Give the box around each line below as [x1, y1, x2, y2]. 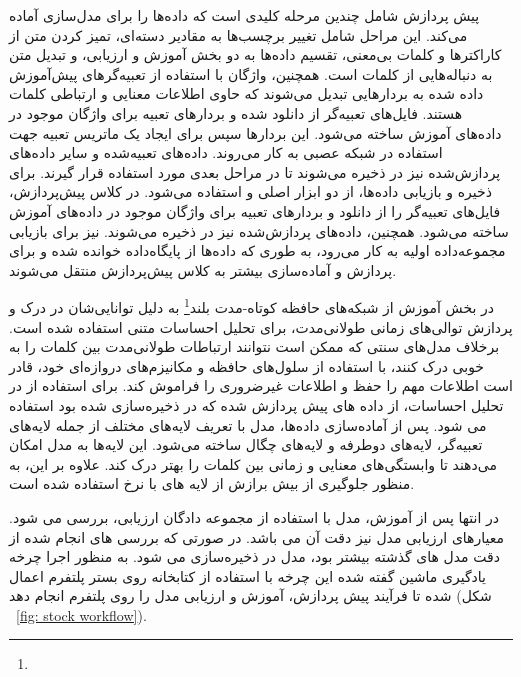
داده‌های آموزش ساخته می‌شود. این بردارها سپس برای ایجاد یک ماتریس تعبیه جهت [9, 122, 502, 143]
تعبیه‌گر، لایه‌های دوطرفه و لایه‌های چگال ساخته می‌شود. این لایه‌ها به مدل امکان [9, 434, 483, 455]
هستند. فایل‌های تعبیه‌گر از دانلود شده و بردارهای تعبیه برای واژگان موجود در [9, 102, 463, 123]
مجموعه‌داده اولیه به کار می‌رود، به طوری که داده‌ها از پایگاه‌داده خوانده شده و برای [9, 240, 506, 261]
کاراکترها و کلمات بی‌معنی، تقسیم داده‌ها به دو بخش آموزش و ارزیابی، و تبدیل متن [9, 44, 502, 65]
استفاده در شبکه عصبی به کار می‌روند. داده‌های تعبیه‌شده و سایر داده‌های [9, 142, 443, 163]
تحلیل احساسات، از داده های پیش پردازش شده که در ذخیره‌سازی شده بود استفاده [9, 394, 504, 415]
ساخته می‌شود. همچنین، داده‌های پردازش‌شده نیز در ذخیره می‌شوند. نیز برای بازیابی [9, 220, 509, 241]
